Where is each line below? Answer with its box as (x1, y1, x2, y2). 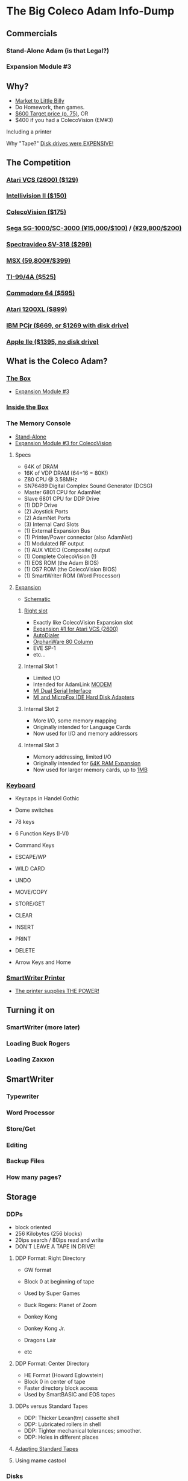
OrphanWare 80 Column (33, 638, 93, 645)
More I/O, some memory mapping (33, 717, 117, 724)
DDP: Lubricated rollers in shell (23, 1421, 101, 1428)
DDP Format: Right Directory (14, 1255, 86, 1262)
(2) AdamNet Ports (23, 514, 71, 521)
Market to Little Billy (14, 97, 64, 104)
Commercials (6, 28, 57, 39)
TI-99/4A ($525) (6, 273, 56, 281)
